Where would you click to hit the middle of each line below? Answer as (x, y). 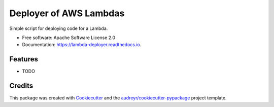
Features (24, 59)
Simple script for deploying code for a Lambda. (59, 28)
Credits (21, 86)
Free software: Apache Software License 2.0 (69, 38)
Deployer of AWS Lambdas (67, 13)
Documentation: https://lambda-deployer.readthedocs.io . (82, 45)
